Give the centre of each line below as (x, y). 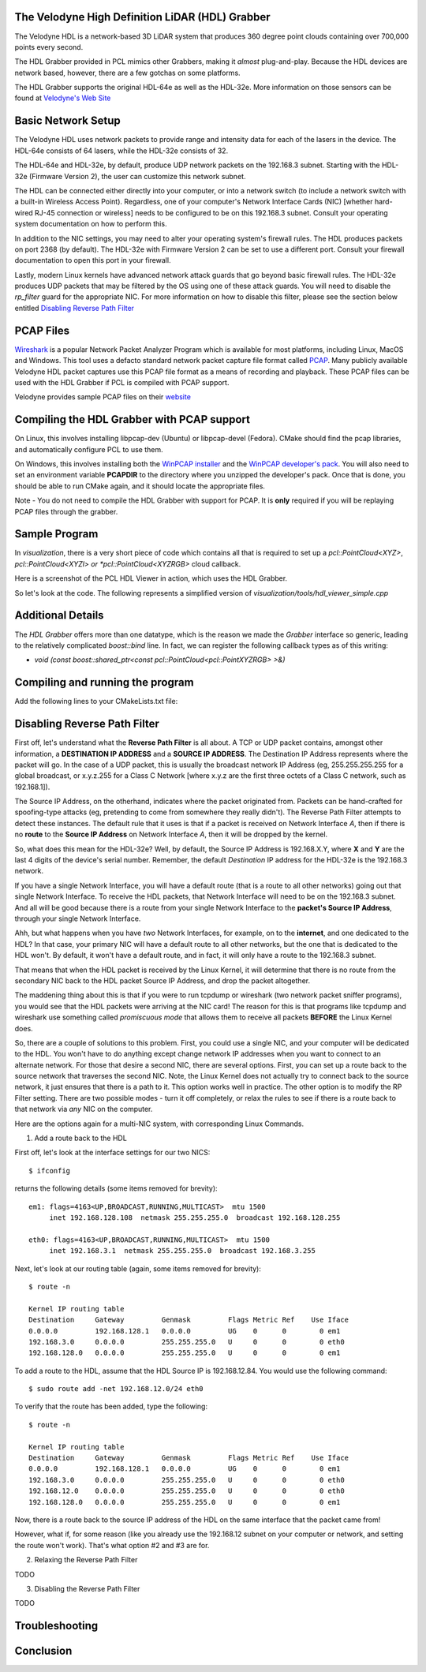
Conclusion (43, 1651)
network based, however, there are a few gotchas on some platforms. (127, 73)
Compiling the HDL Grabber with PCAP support (132, 419)
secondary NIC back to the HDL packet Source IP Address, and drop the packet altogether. (163, 980)
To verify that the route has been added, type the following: (111, 1406)
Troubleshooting (56, 1626)
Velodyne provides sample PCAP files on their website (103, 397)
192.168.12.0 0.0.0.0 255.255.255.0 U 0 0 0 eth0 (187, 1491)
